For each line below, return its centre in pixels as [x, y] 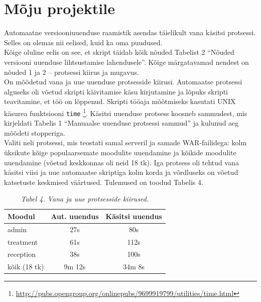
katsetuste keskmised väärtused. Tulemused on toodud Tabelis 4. [104, 182]
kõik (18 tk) [26, 267]
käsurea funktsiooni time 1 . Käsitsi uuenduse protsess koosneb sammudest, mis [126, 112]
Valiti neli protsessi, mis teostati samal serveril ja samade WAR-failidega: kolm [125, 142]
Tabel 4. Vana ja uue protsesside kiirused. [85, 199]
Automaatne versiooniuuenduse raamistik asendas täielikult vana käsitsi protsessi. [130, 32]
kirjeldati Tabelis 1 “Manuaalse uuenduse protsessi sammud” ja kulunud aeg [121, 123]
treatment [23, 241]
